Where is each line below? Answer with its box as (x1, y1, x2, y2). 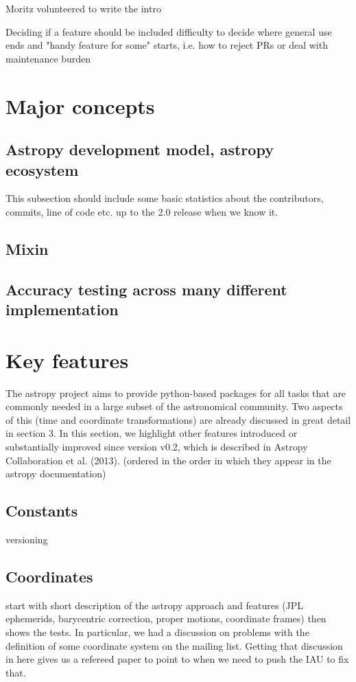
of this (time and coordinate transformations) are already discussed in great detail (5, 412, 351, 427)
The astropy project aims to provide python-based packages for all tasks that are (5, 385, 346, 400)
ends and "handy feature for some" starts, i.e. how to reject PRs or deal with (5, 38, 328, 52)
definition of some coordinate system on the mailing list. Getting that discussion (5, 638, 343, 652)
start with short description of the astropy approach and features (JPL (5, 598, 304, 612)
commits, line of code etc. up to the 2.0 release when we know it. (5, 204, 278, 218)
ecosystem (5, 159, 79, 180)
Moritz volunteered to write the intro (5, 1, 161, 15)
